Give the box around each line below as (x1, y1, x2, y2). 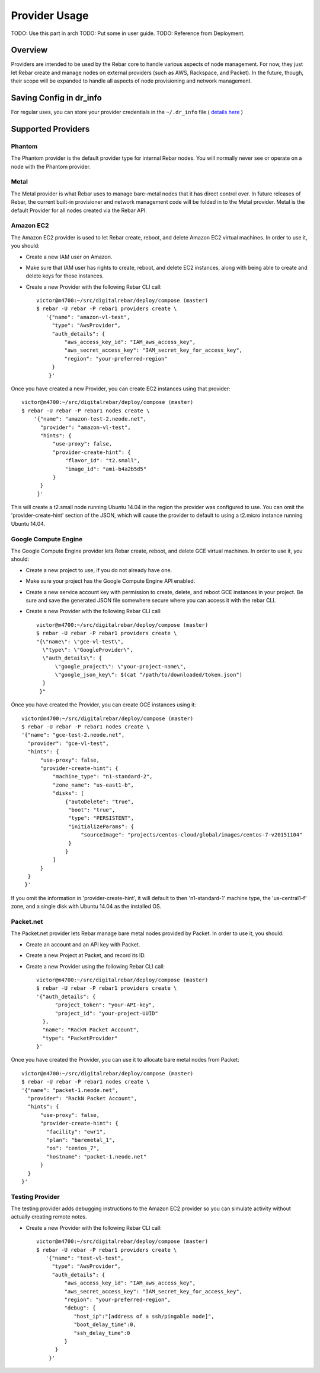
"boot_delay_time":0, (73, 1321, 136, 1328)
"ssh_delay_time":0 (73, 1330, 130, 1336)
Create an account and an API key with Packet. (25, 940, 140, 948)
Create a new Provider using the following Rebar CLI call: (25, 962, 165, 970)
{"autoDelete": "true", (65, 798, 135, 805)
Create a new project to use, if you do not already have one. (25, 566, 172, 573)
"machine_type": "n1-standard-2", (52, 773, 153, 780)
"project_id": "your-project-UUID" (55, 1010, 158, 1017)
